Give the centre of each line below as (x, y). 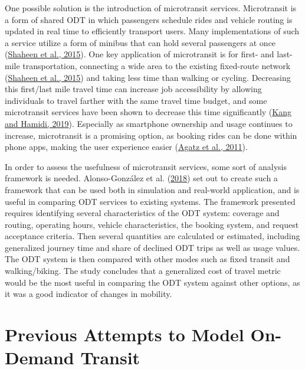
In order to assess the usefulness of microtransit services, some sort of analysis (146, 166)
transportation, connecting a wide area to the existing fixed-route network (157, 65)
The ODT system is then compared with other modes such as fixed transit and (147, 259)
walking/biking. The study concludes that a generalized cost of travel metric (143, 271)
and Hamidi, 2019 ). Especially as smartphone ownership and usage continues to (149, 123)
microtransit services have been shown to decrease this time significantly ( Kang (148, 112)
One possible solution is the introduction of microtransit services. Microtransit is (151, 8)
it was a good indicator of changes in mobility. (88, 294)
